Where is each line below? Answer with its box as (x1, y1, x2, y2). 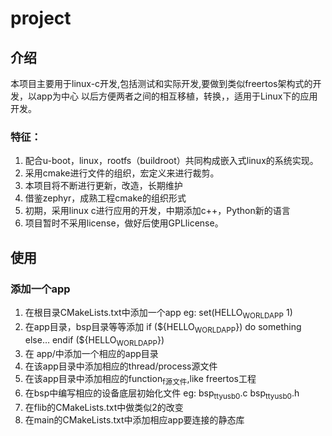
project (10, 7, 72, 30)
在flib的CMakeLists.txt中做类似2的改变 (24, 401, 184, 413)
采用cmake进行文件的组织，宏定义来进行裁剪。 (24, 167, 220, 179)
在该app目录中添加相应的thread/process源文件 (24, 360, 218, 372)
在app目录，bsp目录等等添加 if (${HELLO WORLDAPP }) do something (24, 320, 302, 335)
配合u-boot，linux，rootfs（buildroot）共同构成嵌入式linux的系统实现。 (24, 155, 319, 167)
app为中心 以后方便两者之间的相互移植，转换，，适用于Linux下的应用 (36, 90, 318, 102)
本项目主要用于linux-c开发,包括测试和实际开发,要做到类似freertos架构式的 (10, 78, 313, 89)
